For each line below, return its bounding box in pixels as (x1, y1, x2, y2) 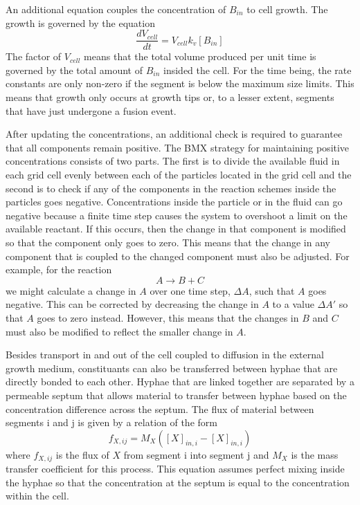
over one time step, (150, 283, 231, 297)
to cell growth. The (246, 2, 328, 16)
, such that (249, 283, 295, 297)
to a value (272, 297, 314, 311)
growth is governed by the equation (6, 15, 155, 30)
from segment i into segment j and (123, 447, 269, 461)
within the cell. (6, 488, 69, 503)
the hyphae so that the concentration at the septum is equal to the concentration (6, 475, 350, 489)
